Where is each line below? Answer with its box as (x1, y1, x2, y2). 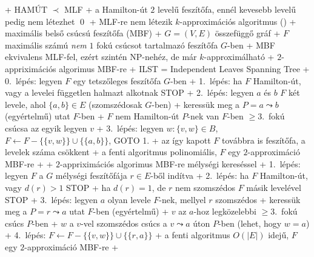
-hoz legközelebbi (193, 205, 256, 218)
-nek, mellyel (159, 193, 206, 205)
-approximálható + (204, 50, 275, 63)
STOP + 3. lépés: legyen (5, 193, 98, 205)
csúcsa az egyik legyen (5, 121, 87, 134)
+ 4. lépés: (5, 229, 46, 241)
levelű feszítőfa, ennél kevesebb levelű (157, 3, 296, 15)
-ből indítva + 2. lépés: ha (150, 169, 249, 182)
